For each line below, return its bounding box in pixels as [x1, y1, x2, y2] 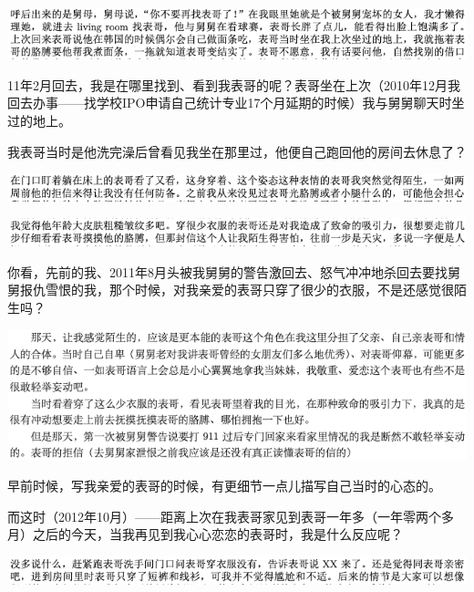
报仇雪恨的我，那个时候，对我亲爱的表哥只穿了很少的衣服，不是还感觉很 [19, 280, 454, 299]
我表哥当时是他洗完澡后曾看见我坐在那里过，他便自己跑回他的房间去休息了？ [7, 141, 467, 161]
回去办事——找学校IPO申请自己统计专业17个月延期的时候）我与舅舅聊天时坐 [7, 93, 465, 112]
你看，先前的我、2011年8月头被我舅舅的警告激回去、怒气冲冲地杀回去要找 [7, 262, 448, 281]
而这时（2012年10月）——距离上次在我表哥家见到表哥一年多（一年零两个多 [7, 506, 454, 525]
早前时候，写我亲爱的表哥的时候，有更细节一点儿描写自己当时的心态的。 [7, 476, 441, 495]
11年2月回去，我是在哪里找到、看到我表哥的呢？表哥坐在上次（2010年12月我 [7, 75, 460, 94]
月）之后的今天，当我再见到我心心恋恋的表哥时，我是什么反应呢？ [7, 524, 403, 544]
